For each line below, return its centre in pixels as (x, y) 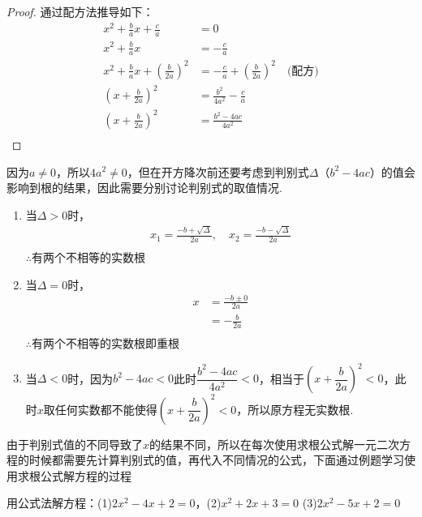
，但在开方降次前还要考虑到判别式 (218, 171)
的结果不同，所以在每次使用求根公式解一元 (263, 444)
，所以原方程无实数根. (295, 409)
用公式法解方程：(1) (59, 503)
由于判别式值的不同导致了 (75, 444)
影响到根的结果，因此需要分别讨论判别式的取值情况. (144, 188)
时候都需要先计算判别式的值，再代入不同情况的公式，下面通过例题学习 (216, 460)
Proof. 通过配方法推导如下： (80, 11)
